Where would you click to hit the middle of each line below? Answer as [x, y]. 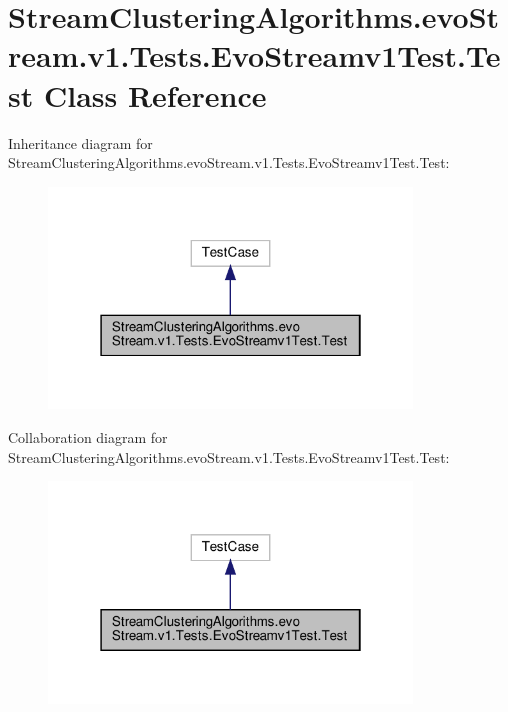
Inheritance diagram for [80, 142]
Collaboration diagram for [88, 436]
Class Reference [155, 94]
